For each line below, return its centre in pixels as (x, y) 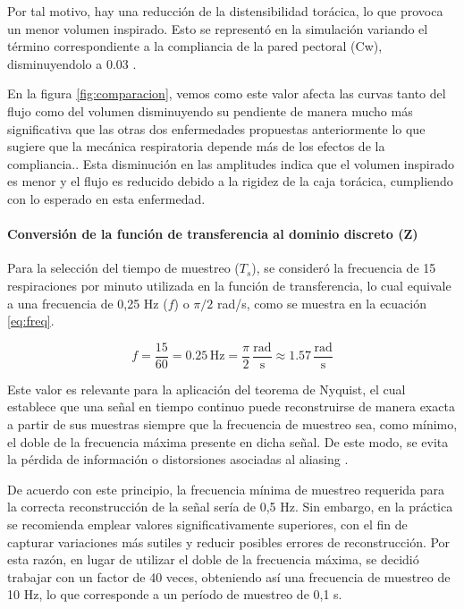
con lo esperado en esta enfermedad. (106, 198)
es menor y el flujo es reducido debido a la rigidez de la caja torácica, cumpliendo (230, 181)
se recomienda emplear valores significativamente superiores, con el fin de (207, 524)
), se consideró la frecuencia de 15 (344, 268)
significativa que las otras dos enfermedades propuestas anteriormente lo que (216, 128)
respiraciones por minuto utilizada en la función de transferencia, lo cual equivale (229, 285)
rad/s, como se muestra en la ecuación (322, 303)
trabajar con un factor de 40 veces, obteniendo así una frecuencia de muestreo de (229, 576)
